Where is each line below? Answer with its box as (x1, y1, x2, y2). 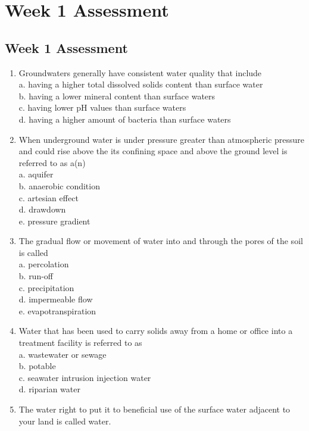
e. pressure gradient (18, 214, 90, 227)
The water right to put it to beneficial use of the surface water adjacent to (18, 403, 291, 416)
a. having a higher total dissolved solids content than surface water (18, 78, 263, 90)
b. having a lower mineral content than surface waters (18, 89, 216, 102)
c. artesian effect (18, 191, 79, 204)
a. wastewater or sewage (18, 348, 107, 360)
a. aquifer (18, 168, 54, 180)
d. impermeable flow (18, 293, 93, 305)
